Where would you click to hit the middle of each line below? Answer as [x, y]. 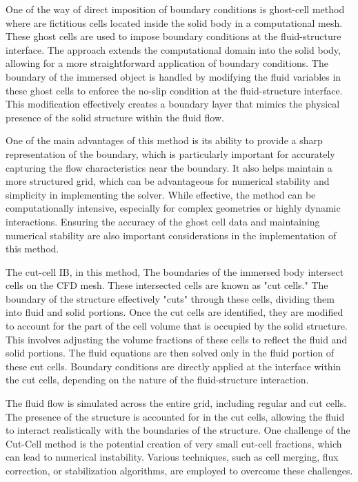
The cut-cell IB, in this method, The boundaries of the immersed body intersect [175, 271]
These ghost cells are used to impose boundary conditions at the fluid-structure [173, 36]
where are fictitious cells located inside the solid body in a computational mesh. [174, 22]
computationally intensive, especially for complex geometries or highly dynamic [173, 208]
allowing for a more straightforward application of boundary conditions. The [167, 63]
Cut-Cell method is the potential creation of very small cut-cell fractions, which [174, 443]
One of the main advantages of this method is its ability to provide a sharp [164, 140]
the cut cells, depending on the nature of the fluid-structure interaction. [157, 380]
